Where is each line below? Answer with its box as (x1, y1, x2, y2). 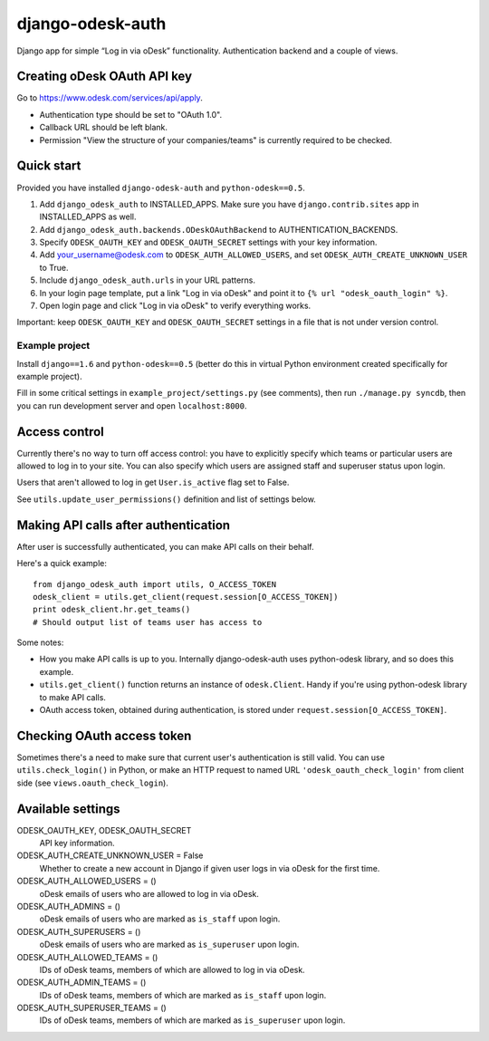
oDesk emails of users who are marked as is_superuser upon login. (39, 939, 300, 950)
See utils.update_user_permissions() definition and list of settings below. (16, 494, 316, 505)
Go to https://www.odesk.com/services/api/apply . (16, 92, 203, 103)
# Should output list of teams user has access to (33, 617, 263, 627)
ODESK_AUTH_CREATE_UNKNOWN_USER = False (16, 850, 204, 861)
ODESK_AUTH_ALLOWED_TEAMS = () (16, 951, 158, 962)
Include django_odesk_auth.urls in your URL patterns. (39, 275, 256, 285)
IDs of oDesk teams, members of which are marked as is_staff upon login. (39, 989, 327, 1000)
